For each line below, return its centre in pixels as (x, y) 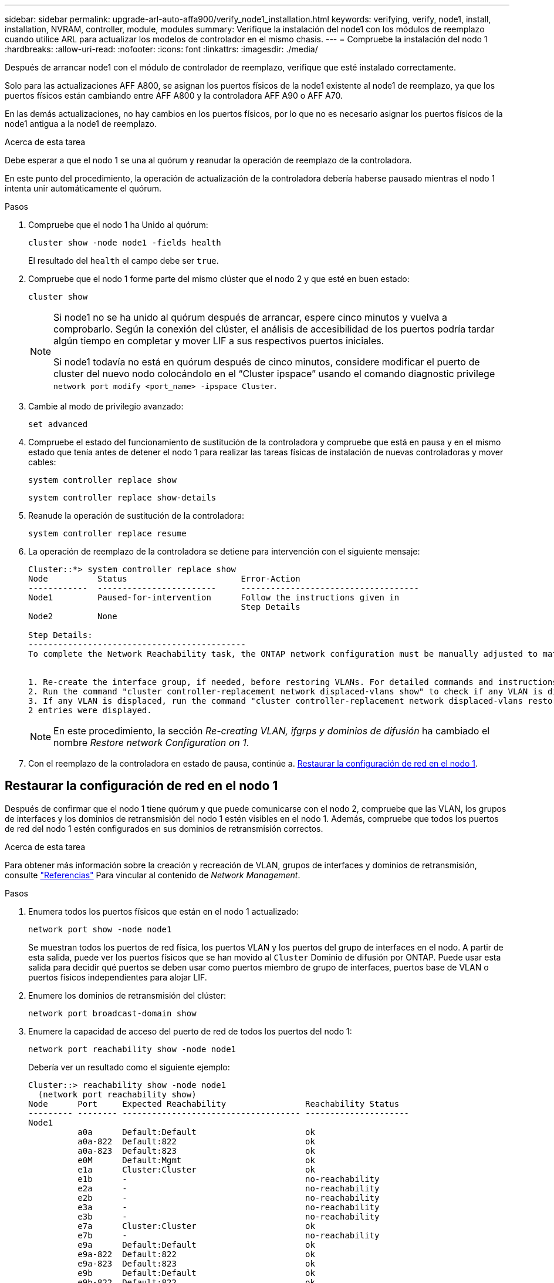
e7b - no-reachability (229, 1235)
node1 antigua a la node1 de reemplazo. (81, 124)
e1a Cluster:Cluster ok (196, 1169)
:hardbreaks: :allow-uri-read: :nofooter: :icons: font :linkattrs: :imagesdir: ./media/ (161, 49)
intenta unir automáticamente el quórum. (83, 188)
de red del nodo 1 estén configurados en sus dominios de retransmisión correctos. (164, 828)
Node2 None (73, 616)
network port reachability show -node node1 (132, 1049)
